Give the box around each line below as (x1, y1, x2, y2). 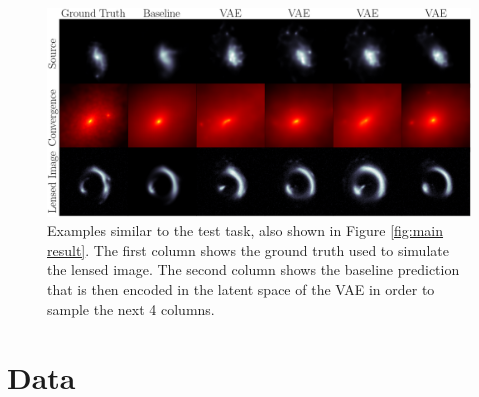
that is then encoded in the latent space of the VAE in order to (47, 279, 435, 300)
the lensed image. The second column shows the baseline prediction (47, 259, 460, 280)
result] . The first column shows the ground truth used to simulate (47, 239, 449, 260)
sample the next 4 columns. (47, 298, 215, 319)
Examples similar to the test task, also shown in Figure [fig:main (47, 220, 444, 241)
